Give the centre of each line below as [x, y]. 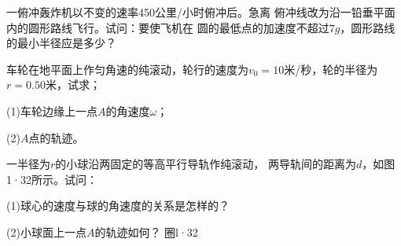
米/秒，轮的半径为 [331, 69]
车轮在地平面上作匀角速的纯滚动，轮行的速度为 [127, 69]
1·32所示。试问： [52, 179]
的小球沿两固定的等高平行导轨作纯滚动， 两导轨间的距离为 [206, 164]
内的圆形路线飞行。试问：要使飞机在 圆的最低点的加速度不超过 [168, 27]
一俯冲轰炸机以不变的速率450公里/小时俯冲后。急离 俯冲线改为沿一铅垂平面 [201, 12]
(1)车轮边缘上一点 [52, 110]
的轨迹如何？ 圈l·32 [146, 231]
